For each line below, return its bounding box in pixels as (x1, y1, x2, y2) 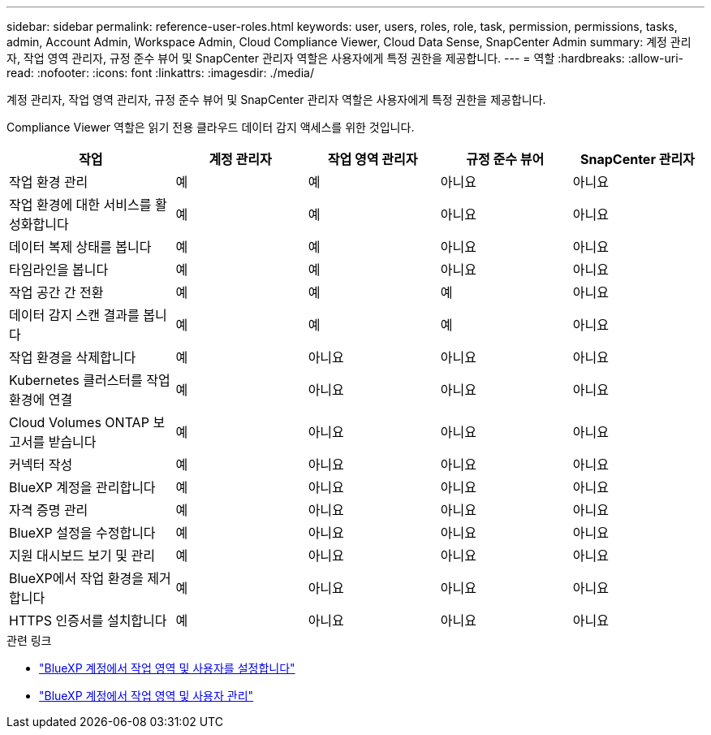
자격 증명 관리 (9, 502, 88, 518)
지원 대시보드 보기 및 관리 (9, 547, 155, 564)
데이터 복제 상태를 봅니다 (9, 239, 152, 255)
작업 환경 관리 (9, 174, 88, 190)
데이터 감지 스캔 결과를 (9, 307, 140, 323)
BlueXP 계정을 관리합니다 (9, 479, 156, 495)
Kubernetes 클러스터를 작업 (9, 372, 170, 388)
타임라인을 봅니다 (9, 262, 109, 278)
